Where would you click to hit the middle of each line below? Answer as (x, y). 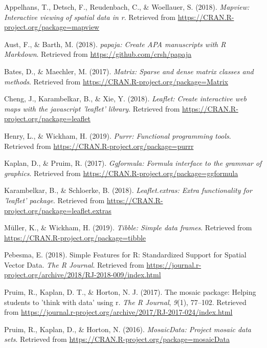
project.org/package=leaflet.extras (58, 210)
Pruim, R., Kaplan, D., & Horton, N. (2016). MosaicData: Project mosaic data (128, 329)
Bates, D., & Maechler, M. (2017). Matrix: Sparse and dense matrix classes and (129, 71)
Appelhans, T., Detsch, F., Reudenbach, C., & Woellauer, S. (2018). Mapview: (127, 7)
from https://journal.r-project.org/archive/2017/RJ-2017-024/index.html (118, 312)
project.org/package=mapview (52, 27)
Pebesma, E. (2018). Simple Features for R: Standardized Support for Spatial (125, 255)
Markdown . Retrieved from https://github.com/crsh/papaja (98, 54)
